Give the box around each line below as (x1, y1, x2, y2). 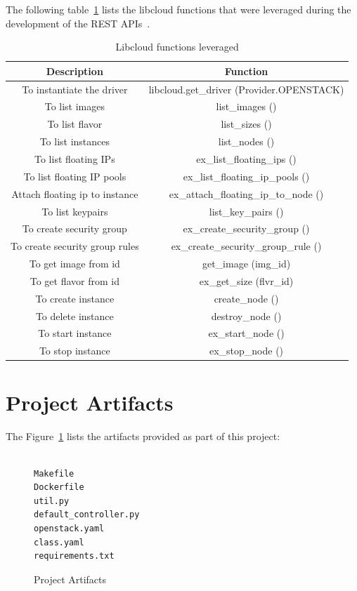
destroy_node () (211, 308, 282, 323)
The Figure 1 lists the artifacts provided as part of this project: (6, 428, 280, 443)
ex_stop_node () (209, 343, 284, 358)
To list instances (39, 134, 110, 149)
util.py (34, 496, 70, 506)
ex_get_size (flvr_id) (199, 273, 294, 288)
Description (46, 63, 103, 78)
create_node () (214, 291, 279, 305)
